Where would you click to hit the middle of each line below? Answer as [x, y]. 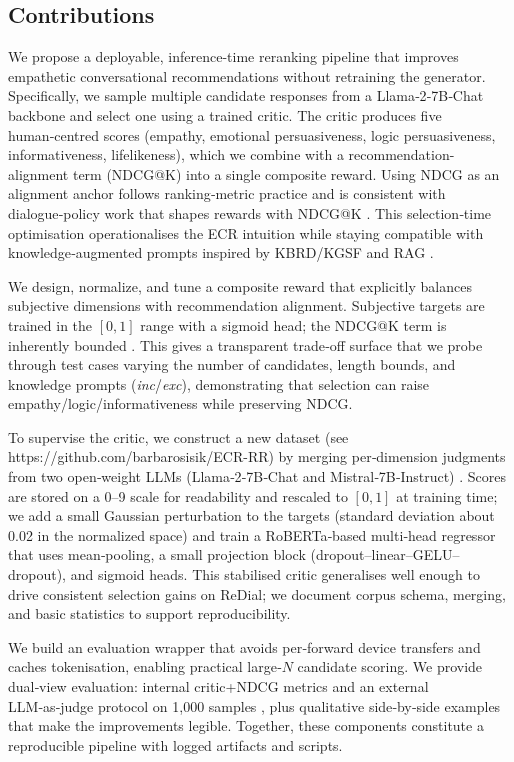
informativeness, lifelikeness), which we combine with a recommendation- [231, 154]
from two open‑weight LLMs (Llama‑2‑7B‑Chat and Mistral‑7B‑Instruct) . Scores [257, 476]
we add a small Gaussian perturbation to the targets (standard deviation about [251, 515]
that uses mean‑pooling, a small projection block [157, 554]
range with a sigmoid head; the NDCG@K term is [293, 324]
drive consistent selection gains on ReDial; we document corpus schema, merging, [257, 593]
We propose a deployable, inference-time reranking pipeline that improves [233, 56]
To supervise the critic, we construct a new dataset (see [178, 436]
